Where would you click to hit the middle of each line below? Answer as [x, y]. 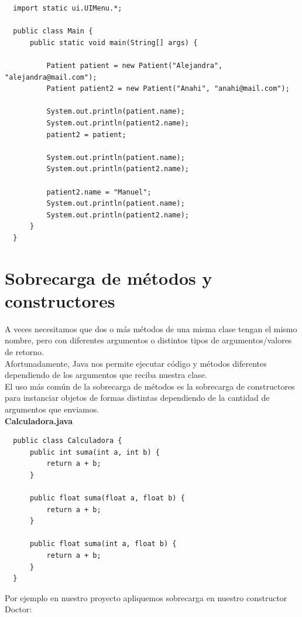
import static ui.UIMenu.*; [68, 8]
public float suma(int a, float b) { [103, 544]
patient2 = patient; [86, 134]
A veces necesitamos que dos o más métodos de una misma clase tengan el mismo [151, 328]
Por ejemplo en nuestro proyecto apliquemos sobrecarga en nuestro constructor [146, 597]
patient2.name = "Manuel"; [99, 192]
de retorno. [24, 351]
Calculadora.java [39, 420]
